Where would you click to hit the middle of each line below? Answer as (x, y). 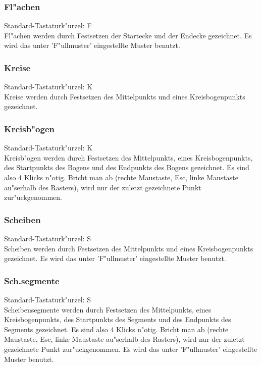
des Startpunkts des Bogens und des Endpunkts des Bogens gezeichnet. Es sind (127, 167)
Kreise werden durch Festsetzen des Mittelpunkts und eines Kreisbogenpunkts (125, 96)
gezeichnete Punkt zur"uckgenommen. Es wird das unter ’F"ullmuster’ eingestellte (131, 349)
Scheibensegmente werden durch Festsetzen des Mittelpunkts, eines (108, 309)
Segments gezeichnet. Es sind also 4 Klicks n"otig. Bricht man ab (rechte (116, 329)
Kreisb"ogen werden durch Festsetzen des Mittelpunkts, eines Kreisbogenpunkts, (128, 157)
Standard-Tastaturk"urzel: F (48, 25)
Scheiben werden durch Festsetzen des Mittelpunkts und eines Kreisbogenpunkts (129, 248)
